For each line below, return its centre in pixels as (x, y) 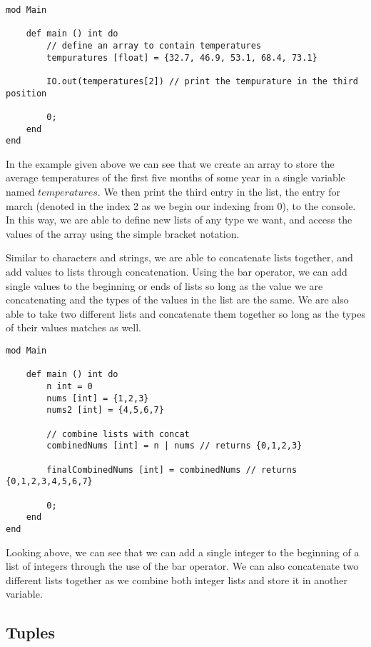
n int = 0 (70, 386)
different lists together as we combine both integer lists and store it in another (177, 580)
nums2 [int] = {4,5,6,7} (105, 410)
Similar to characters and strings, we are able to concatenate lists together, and (179, 257)
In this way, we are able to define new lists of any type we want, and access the (179, 220)
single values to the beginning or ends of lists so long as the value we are (164, 285)
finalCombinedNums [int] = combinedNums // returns (172, 470)
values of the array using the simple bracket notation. (123, 233)
